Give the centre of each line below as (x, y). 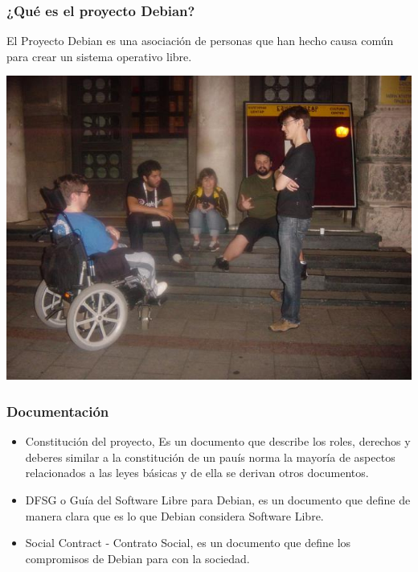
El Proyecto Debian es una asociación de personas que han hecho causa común (200, 41)
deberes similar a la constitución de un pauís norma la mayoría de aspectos (210, 457)
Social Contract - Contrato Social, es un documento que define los (188, 543)
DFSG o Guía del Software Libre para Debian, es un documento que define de (218, 500)
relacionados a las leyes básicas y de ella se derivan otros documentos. (197, 473)
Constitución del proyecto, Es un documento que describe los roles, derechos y (218, 441)
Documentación (58, 411)
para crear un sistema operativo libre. (99, 56)
